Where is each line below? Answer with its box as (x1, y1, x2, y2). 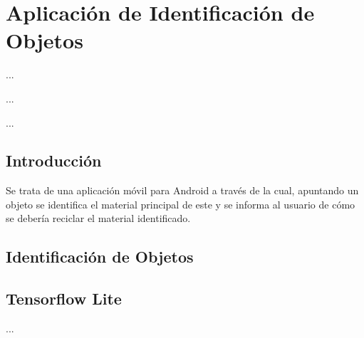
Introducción (6, 149, 102, 171)
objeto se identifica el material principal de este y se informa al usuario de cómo (6, 196, 355, 211)
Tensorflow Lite (6, 287, 122, 310)
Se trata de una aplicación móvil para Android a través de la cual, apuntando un (6, 183, 359, 198)
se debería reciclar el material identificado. (6, 211, 191, 226)
